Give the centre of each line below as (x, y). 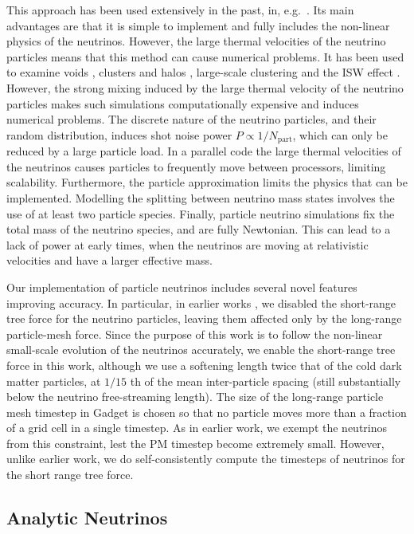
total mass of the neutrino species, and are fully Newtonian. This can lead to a (199, 229)
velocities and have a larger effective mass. (109, 260)
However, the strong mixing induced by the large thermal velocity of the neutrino (205, 87)
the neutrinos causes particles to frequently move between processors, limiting (196, 166)
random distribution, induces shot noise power (119, 134)
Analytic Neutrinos (87, 518)
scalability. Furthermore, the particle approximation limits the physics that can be (207, 182)
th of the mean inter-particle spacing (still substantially (266, 381)
